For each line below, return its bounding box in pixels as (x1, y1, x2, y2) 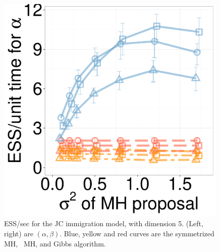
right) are (4, 228, 34, 238)
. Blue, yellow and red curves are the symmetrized (60, 228, 214, 238)
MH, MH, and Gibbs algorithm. (4, 238, 106, 248)
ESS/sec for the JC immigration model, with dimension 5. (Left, (4, 218, 203, 229)
